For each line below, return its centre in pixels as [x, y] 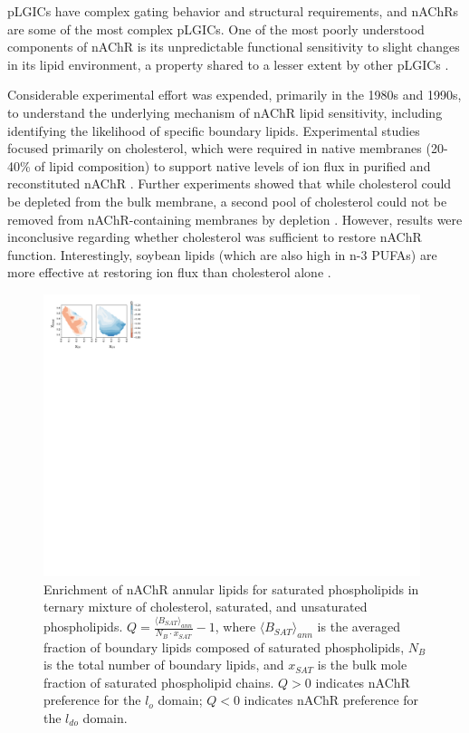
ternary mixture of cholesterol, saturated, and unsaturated [206, 607]
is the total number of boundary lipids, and [164, 665]
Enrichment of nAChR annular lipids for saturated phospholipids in [231, 588]
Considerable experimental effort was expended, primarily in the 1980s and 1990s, [234, 95]
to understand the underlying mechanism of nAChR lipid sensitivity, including [225, 112]
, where [235, 627]
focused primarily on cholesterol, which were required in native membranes [215, 148]
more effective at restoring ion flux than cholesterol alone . [169, 272]
